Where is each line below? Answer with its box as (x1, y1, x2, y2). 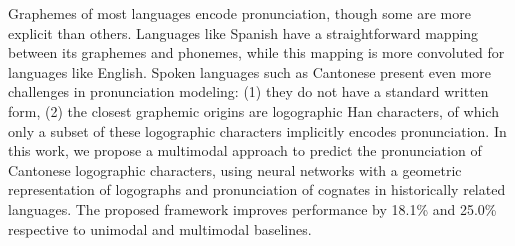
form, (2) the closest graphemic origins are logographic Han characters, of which (8, 100, 499, 121)
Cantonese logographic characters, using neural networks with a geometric (8, 159, 462, 180)
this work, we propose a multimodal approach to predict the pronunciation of (8, 140, 482, 161)
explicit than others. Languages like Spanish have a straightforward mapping (8, 22, 479, 43)
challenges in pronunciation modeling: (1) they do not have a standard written (8, 81, 489, 102)
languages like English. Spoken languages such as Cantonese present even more (8, 61, 491, 82)
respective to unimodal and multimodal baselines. (8, 218, 312, 239)
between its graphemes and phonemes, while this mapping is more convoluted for (8, 42, 505, 63)
